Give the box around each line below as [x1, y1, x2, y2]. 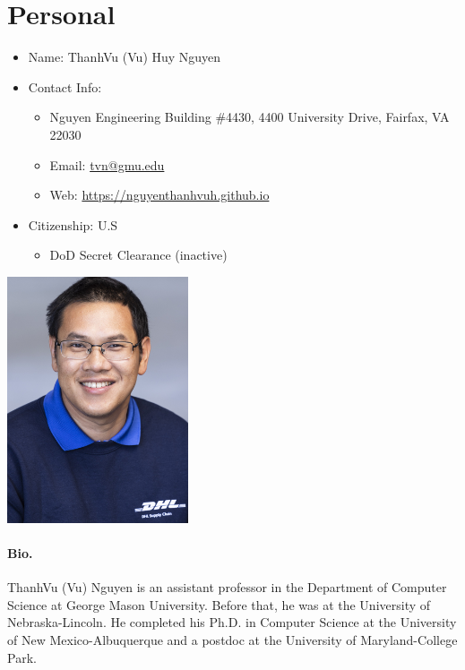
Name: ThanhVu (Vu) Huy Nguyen [28, 47, 221, 66]
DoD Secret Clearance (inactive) [49, 245, 228, 264]
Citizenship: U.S [28, 215, 118, 234]
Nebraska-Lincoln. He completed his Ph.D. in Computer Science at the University [7, 613, 457, 631]
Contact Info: [28, 77, 102, 96]
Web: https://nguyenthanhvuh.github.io [49, 185, 270, 204]
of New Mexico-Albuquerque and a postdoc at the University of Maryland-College [7, 630, 458, 649]
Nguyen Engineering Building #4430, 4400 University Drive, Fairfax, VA [49, 107, 450, 126]
